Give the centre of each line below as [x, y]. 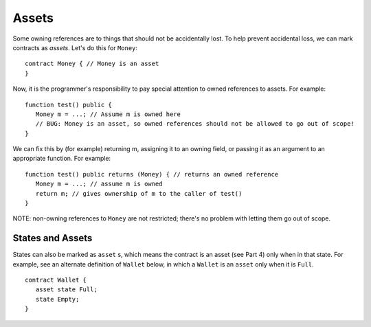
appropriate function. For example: [62, 159]
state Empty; [57, 299]
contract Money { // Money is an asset [92, 64]
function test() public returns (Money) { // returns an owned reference [152, 174]
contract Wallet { [56, 280]
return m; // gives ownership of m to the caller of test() [139, 193]
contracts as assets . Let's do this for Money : [75, 47]
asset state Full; [66, 290]
